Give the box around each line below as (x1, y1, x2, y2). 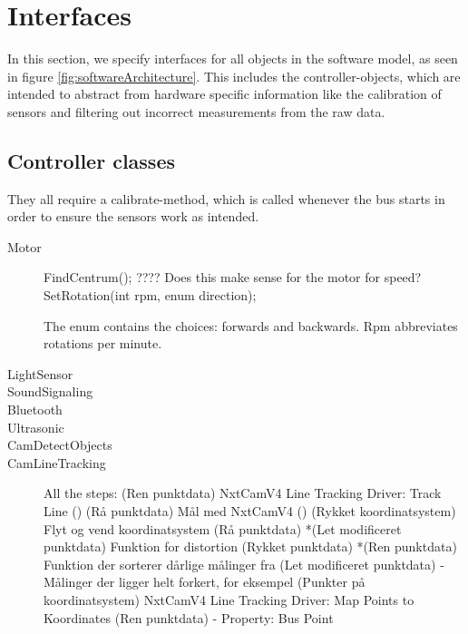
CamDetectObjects (7, 435, 112, 454)
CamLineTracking (7, 453, 106, 472)
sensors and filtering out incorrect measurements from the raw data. (7, 102, 385, 121)
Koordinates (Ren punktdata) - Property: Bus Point (44, 608, 334, 627)
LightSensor (7, 364, 73, 383)
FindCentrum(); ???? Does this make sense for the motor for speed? (44, 268, 422, 287)
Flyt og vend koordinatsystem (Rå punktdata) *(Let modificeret (44, 519, 402, 538)
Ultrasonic (7, 417, 64, 436)
